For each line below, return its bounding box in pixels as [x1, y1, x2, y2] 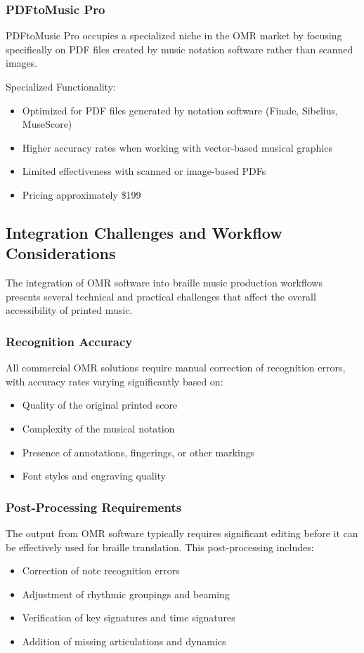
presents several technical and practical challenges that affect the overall [6, 289, 316, 303]
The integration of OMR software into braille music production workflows [6, 275, 323, 290]
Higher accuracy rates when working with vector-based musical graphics [22, 140, 332, 154]
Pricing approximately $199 [22, 187, 141, 202]
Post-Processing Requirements [6, 498, 182, 515]
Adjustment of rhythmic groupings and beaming [22, 586, 230, 601]
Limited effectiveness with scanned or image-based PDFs [22, 164, 266, 178]
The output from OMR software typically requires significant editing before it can [6, 525, 358, 540]
